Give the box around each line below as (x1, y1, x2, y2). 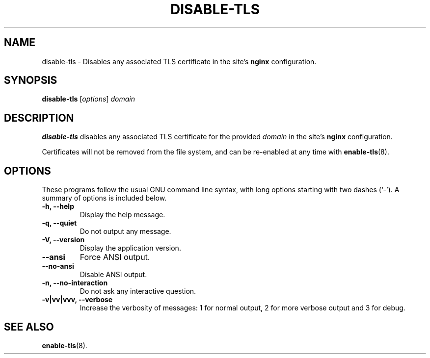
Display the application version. (80, 244, 181, 253)
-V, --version (42, 235, 85, 244)
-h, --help (42, 202, 74, 211)
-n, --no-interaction (42, 279, 108, 287)
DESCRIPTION (4, 111, 74, 124)
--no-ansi (42, 262, 74, 271)
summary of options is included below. (42, 194, 167, 203)
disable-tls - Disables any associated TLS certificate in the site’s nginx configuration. (42, 57, 317, 66)
